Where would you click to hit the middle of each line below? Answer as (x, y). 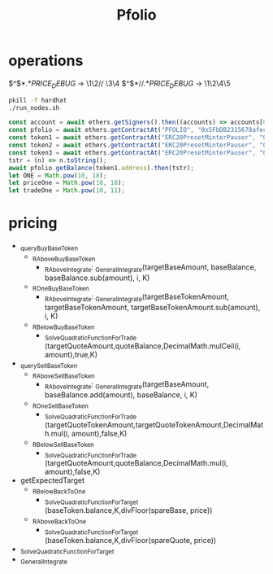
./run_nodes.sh (34, 107)
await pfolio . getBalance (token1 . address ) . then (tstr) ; (102, 168)
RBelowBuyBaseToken (63, 327)
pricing (33, 223)
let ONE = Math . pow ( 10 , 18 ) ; (58, 175)
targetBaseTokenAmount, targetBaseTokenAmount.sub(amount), (152, 308)
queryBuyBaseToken (49, 248)
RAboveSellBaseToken (63, 376)
